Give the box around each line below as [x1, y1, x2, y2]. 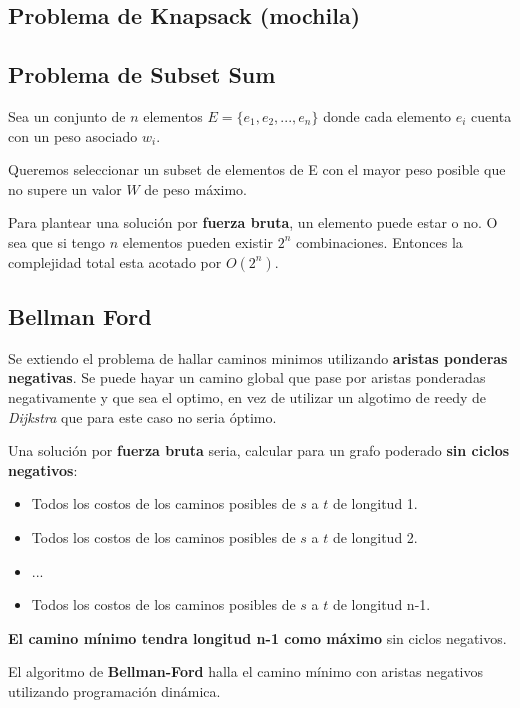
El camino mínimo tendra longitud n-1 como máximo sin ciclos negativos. [8, 627, 507, 648]
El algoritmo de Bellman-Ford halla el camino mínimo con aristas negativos [8, 661, 483, 682]
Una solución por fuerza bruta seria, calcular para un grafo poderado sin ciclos [8, 440, 510, 461]
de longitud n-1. [332, 594, 431, 615]
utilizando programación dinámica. [8, 680, 221, 701]
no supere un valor [8, 178, 122, 199]
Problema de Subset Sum [8, 59, 276, 90]
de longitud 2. [332, 526, 418, 547]
